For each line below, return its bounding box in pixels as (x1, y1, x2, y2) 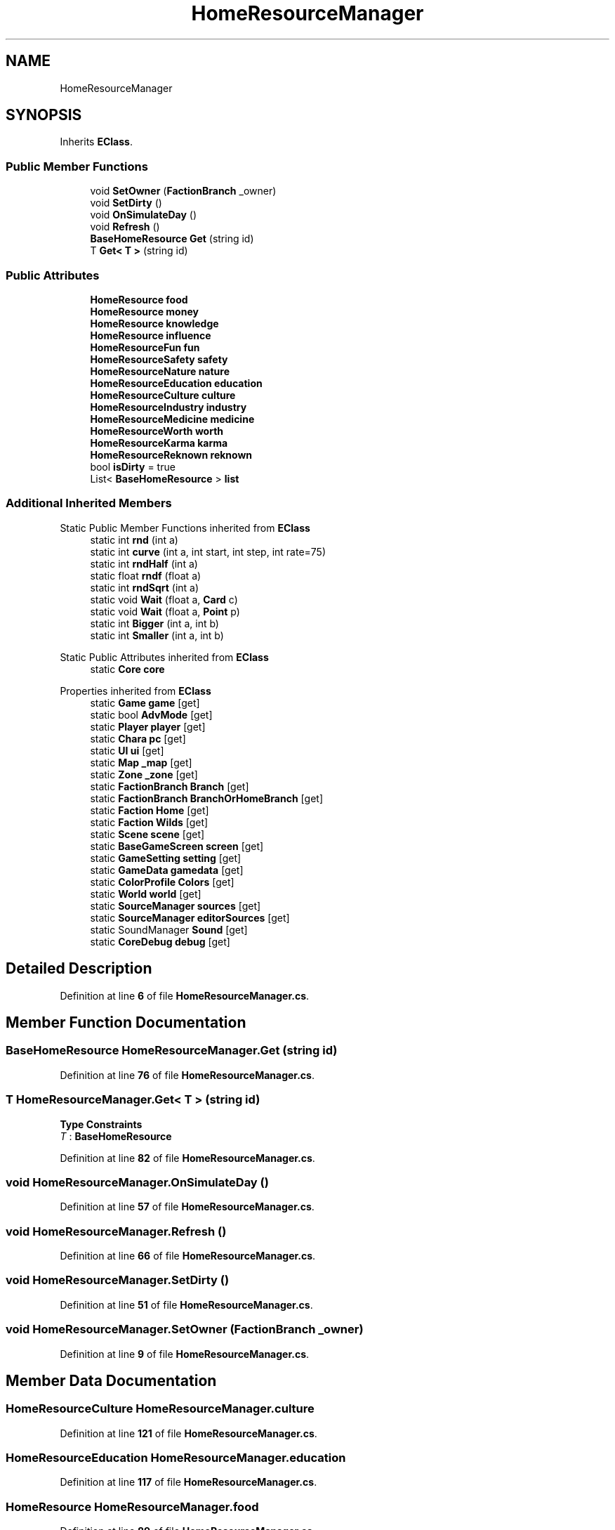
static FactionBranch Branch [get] (90, 780, 249, 792)
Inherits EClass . (60, 136, 133, 148)
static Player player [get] (90, 720, 206, 733)
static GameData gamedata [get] (90, 863, 244, 876)
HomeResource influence (90, 329, 211, 341)
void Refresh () (90, 221, 160, 233)
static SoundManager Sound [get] (90, 923, 248, 936)
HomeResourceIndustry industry (90, 400, 247, 413)
